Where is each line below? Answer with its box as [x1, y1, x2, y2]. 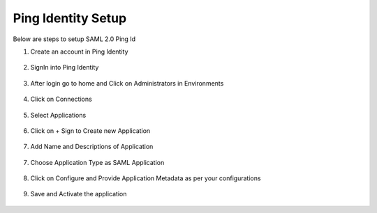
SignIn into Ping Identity [30, 63, 99, 72]
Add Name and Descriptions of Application [30, 143, 154, 151]
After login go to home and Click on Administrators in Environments [30, 79, 224, 87]
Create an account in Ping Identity [30, 47, 128, 56]
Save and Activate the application [30, 190, 127, 198]
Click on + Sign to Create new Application [30, 126, 151, 135]
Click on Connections [30, 95, 92, 104]
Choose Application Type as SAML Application [30, 158, 165, 166]
